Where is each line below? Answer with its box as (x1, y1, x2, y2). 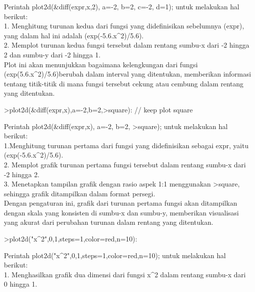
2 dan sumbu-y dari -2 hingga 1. (4, 49, 101, 59)
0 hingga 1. (4, 279, 37, 289)
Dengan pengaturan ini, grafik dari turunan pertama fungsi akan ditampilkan (4, 198, 237, 208)
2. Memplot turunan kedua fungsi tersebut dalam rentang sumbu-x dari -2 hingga (4, 40, 250, 50)
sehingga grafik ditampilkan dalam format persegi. (4, 188, 155, 198)
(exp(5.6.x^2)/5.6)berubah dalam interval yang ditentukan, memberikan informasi (4, 69, 251, 79)
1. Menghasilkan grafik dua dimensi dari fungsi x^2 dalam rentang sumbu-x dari (4, 269, 246, 279)
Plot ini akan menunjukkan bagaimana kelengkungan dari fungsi (4, 59, 198, 69)
